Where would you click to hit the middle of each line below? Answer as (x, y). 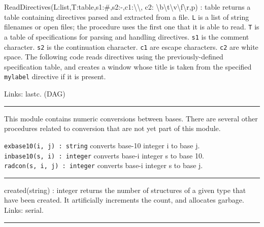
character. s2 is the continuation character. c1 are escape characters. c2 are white (131, 46)
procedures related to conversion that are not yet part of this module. (112, 128)
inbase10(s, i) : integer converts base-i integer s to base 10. (104, 155)
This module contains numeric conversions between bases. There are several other (131, 118)
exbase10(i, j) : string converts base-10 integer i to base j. (102, 145)
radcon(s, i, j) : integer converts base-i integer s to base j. (104, 165)
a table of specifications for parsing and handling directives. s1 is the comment (127, 36)
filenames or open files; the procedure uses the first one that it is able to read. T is (132, 27)
